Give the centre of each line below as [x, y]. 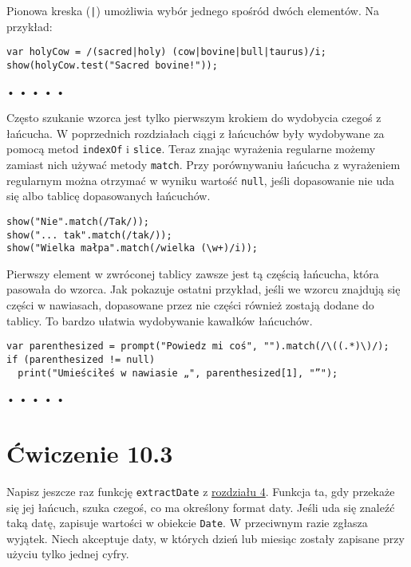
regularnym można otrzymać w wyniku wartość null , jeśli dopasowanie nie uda [200, 180]
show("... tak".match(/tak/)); [89, 235]
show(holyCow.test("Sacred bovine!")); [112, 65]
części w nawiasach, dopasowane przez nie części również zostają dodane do [190, 305]
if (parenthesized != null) [81, 359]
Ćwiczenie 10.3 [90, 453]
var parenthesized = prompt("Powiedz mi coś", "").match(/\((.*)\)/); [198, 346]
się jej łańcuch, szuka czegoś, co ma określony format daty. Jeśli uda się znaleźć [201, 507]
